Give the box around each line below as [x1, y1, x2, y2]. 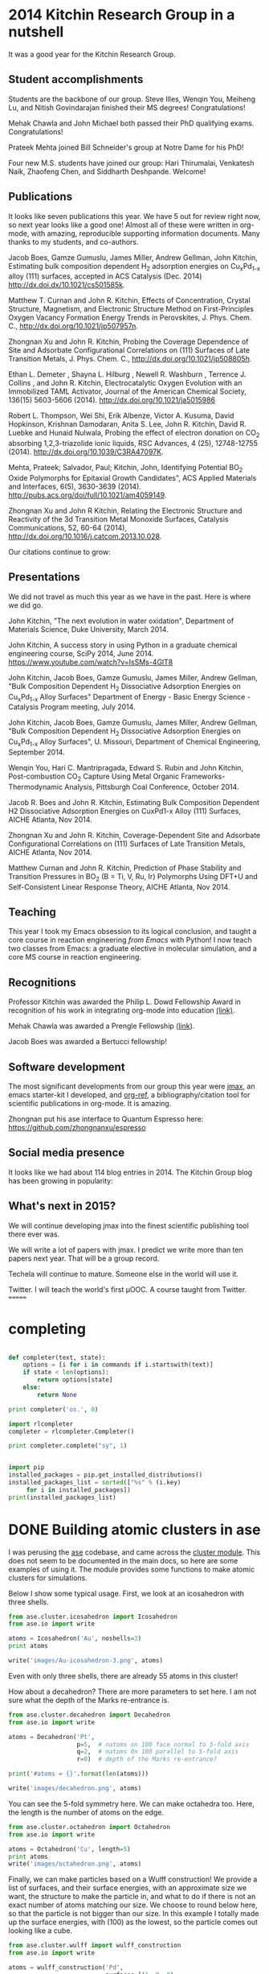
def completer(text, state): [8, 1353, 106, 1361]
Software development [8, 1060, 126, 1074]
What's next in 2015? [8, 1200, 116, 1213]
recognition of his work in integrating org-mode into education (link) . [8, 1006, 235, 1015]
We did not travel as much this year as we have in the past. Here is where [8, 592, 251, 601]
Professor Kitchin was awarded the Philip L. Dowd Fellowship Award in [8, 997, 241, 1007]
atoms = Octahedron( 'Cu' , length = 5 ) [8, 1845, 131, 1853]
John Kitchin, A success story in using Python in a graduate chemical [8, 640, 238, 650]
